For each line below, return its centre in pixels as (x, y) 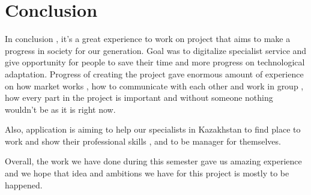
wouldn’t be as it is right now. (60, 109)
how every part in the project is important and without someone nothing (139, 97)
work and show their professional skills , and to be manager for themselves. (143, 141)
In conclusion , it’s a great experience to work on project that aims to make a (148, 39)
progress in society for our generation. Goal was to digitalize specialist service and (156, 50)
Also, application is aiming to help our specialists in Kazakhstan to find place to (153, 129)
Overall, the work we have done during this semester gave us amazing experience (153, 161)
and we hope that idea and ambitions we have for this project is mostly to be (147, 173)
